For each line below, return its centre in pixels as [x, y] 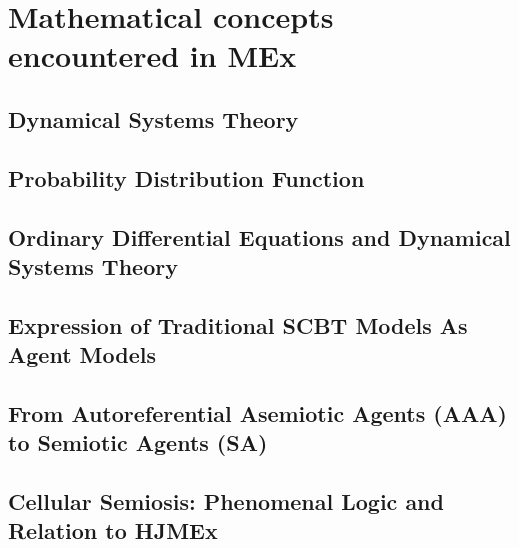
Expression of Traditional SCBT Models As [238, 324]
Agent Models [82, 354]
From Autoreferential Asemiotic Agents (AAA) [257, 412]
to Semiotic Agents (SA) [138, 442]
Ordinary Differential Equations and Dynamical [259, 236]
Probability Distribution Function [186, 177]
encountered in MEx [152, 55]
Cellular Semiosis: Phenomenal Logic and [226, 501]
